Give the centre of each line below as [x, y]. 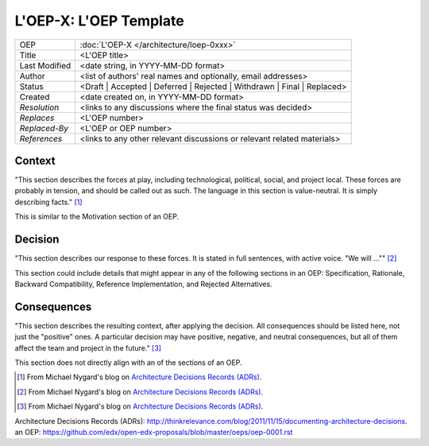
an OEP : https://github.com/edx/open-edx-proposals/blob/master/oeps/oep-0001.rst [154, 432]
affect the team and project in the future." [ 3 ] [88, 348]
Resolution [39, 107]
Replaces [37, 118]
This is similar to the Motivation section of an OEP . [97, 217]
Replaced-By [44, 128]
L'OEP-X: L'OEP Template [99, 21]
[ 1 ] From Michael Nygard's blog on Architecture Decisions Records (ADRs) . [139, 377]
